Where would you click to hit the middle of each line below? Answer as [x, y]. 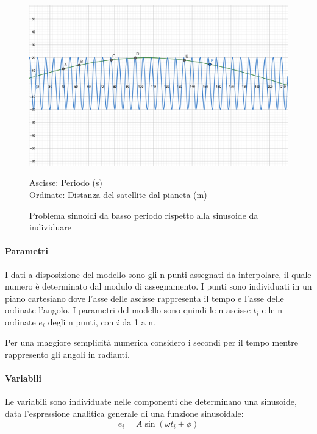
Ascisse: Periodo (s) [66, 183]
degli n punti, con [81, 322]
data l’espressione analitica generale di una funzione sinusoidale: [124, 414]
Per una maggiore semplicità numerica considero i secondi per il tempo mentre [151, 342]
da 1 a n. [139, 322]
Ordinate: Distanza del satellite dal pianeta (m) [118, 194]
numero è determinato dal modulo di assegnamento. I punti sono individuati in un [158, 286]
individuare [50, 227]
